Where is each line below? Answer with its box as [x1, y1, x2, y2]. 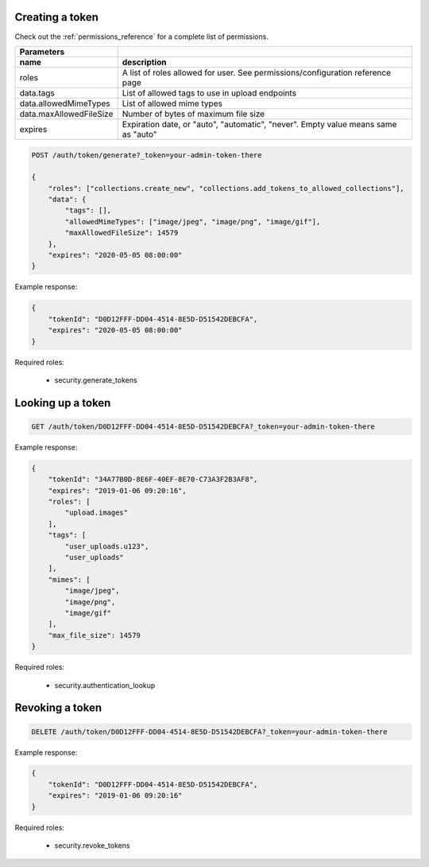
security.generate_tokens [54, 375, 138, 385]
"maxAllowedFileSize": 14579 [64, 228, 179, 238]
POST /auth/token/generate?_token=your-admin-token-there [31, 150, 262, 159]
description [122, 56, 167, 68]
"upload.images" [64, 508, 129, 517]
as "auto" [122, 128, 157, 139]
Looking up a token [14, 396, 111, 410]
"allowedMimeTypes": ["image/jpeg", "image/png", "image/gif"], [64, 217, 321, 226]
